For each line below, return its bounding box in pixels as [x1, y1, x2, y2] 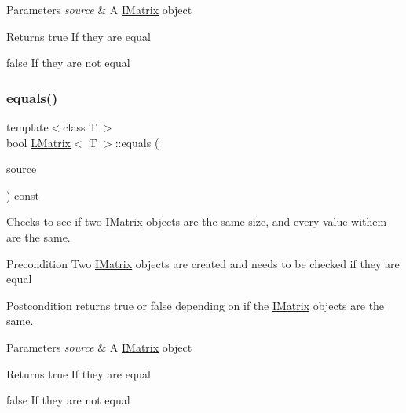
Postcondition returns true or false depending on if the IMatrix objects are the [6, 297, 385, 313]
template [6, 119, 49, 135]
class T [63, 119, 97, 135]
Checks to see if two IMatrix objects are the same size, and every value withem [6, 213, 387, 230]
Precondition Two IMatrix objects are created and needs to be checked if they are [6, 255, 400, 271]
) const [6, 186, 40, 203]
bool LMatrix [6, 134, 71, 150]
